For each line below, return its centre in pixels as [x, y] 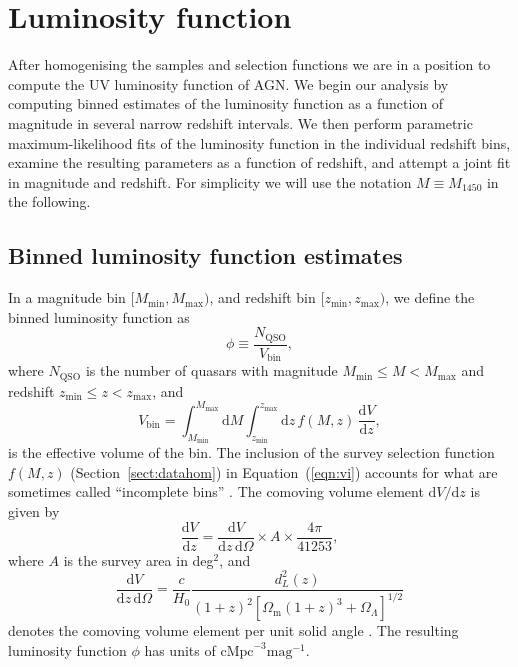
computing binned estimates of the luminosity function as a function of [226, 103]
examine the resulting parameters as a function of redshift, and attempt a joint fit [259, 162]
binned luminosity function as [99, 316]
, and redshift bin [262, 297]
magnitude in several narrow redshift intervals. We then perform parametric [240, 122]
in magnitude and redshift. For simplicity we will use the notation [210, 181]
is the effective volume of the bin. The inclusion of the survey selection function [251, 452]
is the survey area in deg [138, 559]
